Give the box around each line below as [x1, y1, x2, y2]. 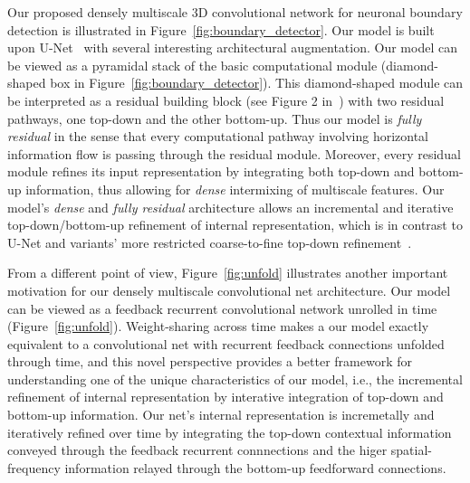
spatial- [390, 440, 432, 459]
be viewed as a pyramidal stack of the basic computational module [7, 55, 378, 74]
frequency [7, 458, 61, 477]
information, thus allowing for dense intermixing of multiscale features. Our [25, 179, 445, 198]
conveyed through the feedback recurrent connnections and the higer [7, 440, 388, 459]
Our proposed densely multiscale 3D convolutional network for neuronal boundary [7, 3, 463, 21]
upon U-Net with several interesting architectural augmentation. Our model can [7, 38, 457, 57]
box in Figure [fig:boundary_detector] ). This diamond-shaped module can [50, 73, 464, 92]
